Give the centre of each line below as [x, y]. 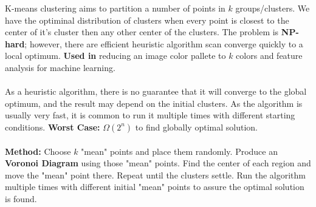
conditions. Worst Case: [53, 127]
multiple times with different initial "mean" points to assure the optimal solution [155, 187]
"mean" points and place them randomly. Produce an [179, 151]
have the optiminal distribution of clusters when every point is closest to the [147, 20]
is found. [21, 198]
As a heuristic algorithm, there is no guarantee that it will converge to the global [156, 91]
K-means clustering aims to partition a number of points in [115, 8]
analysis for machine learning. [60, 67]
